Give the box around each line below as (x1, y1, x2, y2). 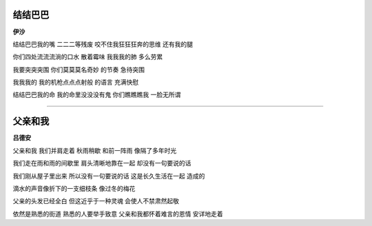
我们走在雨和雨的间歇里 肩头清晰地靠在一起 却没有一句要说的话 (12, 159, 192, 167)
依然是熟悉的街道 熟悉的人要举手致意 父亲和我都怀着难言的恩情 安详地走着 (12, 209, 223, 218)
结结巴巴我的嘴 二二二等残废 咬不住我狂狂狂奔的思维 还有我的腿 (12, 40, 193, 48)
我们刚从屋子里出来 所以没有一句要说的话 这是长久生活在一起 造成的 (12, 172, 205, 180)
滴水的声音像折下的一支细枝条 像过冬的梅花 (12, 184, 136, 192)
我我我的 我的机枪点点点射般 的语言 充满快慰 (12, 78, 139, 86)
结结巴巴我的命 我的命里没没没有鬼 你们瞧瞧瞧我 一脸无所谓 (12, 90, 181, 99)
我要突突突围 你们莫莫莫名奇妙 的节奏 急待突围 (12, 65, 145, 74)
